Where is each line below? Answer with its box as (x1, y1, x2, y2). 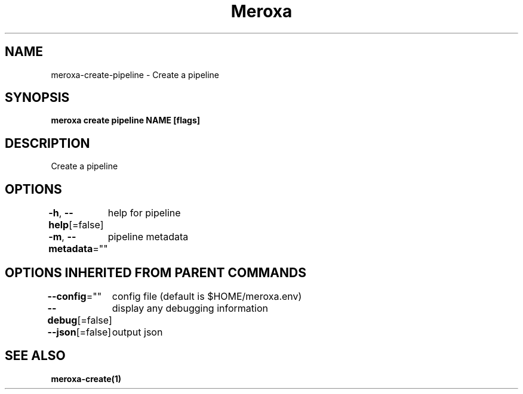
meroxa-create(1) (51, 373, 122, 384)
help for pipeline (107, 207, 181, 219)
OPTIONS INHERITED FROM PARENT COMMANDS (5, 265, 306, 280)
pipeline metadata (107, 231, 189, 243)
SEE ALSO (5, 348, 66, 364)
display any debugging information (112, 302, 268, 314)
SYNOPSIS (5, 90, 70, 106)
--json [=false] (47, 325, 112, 338)
